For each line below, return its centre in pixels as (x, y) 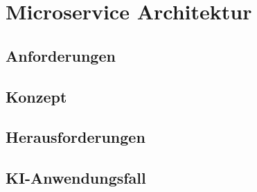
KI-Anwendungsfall (76, 178)
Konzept (36, 96)
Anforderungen (61, 55)
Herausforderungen (76, 137)
